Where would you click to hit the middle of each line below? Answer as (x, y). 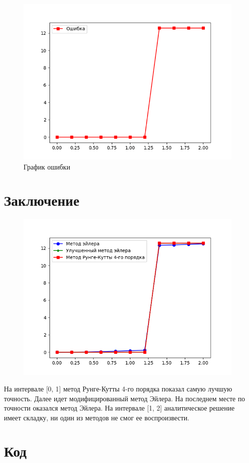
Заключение (42, 200)
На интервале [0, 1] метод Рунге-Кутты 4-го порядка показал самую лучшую (118, 388)
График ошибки (47, 166)
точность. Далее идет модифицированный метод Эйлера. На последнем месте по (124, 398)
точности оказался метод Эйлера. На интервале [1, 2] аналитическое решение (119, 408)
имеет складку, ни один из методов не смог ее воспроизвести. (97, 417)
